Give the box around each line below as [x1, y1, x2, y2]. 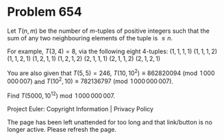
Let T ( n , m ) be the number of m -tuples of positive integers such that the [7, 27, 210, 35]
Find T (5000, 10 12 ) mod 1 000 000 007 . [7, 90, 115, 100]
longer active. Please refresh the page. [7, 125, 117, 133]
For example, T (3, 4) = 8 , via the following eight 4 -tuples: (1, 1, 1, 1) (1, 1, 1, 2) [7, 47, 218, 55]
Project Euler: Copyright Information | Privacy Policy [7, 104, 154, 113]
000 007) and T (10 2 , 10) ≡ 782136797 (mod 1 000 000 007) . [7, 76, 173, 85]
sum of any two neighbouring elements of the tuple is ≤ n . [7, 33, 173, 42]
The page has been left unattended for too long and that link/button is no [7, 117, 212, 126]
